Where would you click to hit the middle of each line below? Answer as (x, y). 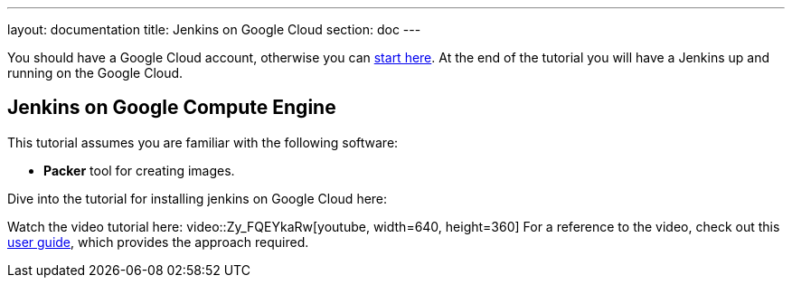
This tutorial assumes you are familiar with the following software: (203, 142)
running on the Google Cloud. (95, 73)
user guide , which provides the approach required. (158, 242)
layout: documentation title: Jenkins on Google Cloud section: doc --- (214, 29)
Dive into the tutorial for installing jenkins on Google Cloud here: (198, 198)
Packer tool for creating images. (139, 170)
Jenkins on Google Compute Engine (172, 108)
